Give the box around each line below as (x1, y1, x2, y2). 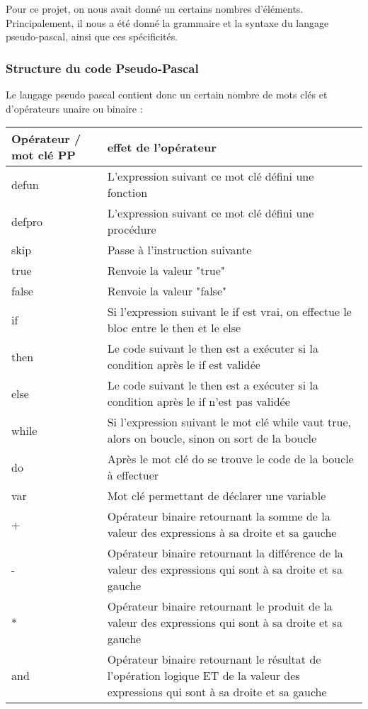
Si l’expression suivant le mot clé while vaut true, (107, 414, 352, 431)
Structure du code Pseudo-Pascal (6, 59, 199, 76)
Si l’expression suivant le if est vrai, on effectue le (107, 303, 352, 320)
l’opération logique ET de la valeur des (107, 667, 300, 684)
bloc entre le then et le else (107, 319, 241, 336)
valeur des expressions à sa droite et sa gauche (107, 524, 337, 541)
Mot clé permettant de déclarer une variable (107, 487, 326, 504)
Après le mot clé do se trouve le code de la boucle (107, 450, 354, 467)
